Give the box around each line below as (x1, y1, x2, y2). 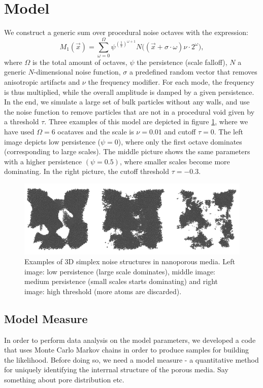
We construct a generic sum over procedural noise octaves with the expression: (4, 27, 248, 38)
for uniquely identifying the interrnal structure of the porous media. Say (4, 364, 228, 375)
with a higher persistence (4, 156, 82, 166)
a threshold (4, 116, 39, 127)
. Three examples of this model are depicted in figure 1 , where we (44, 116, 248, 127)
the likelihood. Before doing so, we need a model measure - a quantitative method (4, 354, 259, 365)
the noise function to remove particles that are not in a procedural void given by (4, 106, 255, 117)
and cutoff (164, 126, 196, 136)
